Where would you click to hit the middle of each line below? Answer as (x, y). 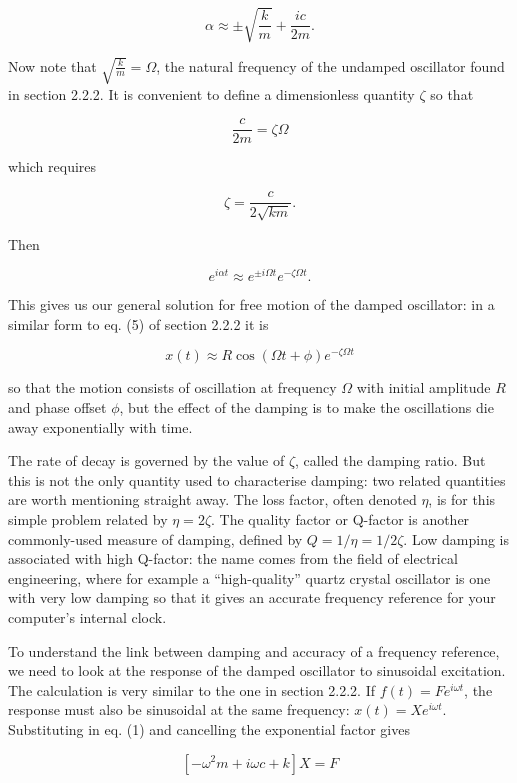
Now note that (52, 65)
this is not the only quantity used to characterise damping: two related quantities (257, 479)
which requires (52, 166)
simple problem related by (88, 519)
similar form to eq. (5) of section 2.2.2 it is (138, 323)
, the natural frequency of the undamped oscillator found (330, 65)
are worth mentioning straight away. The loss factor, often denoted (212, 499)
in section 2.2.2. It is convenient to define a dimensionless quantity (211, 93)
